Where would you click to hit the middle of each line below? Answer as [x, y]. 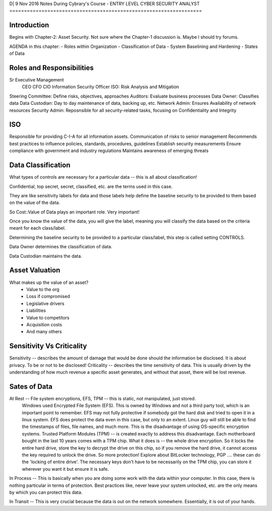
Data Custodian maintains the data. [46, 256]
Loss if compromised [48, 297]
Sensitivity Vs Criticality [48, 346]
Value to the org [43, 289]
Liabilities [36, 311]
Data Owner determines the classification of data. [61, 247]
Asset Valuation [35, 270]
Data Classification [40, 165]
